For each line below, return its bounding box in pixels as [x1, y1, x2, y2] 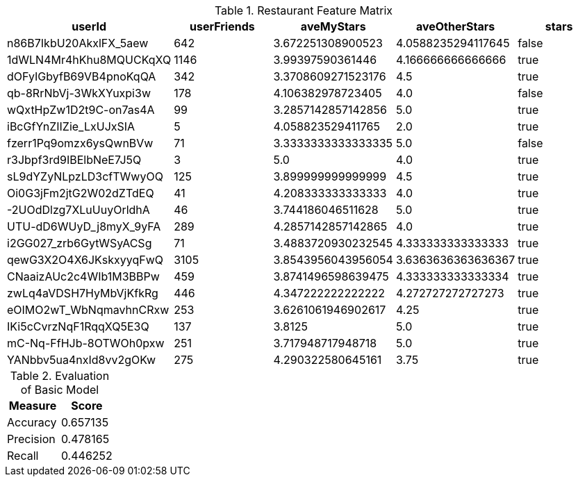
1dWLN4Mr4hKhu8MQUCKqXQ [7, 53, 172, 67]
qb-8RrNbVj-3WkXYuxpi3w [7, 86, 151, 100]
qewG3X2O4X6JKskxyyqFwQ [7, 253, 164, 267]
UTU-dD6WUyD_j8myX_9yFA [7, 219, 161, 233]
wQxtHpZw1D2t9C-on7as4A [7, 103, 155, 117]
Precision [7, 432, 56, 446]
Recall [7, 449, 39, 463]
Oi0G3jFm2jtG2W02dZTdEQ [7, 186, 154, 200]
